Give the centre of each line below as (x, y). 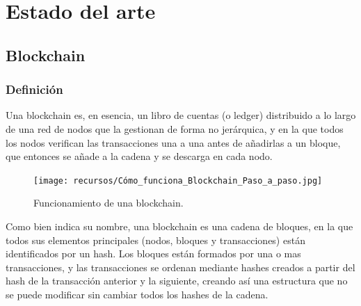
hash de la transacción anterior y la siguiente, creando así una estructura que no (177, 281)
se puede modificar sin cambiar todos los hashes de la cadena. (137, 294)
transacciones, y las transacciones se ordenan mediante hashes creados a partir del (180, 267)
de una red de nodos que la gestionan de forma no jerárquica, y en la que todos (175, 128)
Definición (34, 89)
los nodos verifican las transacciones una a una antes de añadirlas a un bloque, (173, 142)
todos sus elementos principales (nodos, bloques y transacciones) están (155, 240)
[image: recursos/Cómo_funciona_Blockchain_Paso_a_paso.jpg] (178, 180)
